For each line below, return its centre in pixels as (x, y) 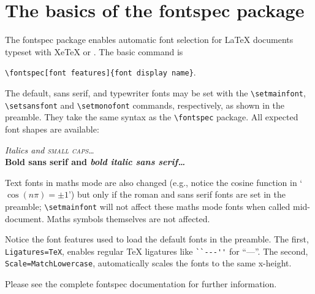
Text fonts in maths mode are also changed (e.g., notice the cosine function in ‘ (154, 182)
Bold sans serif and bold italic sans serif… (95, 162)
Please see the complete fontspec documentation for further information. (141, 284)
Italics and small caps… (50, 149)
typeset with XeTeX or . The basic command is (94, 51)
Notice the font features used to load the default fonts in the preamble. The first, (157, 239)
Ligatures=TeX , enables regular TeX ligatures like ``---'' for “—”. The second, (157, 251)
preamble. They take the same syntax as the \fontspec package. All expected (152, 117)
